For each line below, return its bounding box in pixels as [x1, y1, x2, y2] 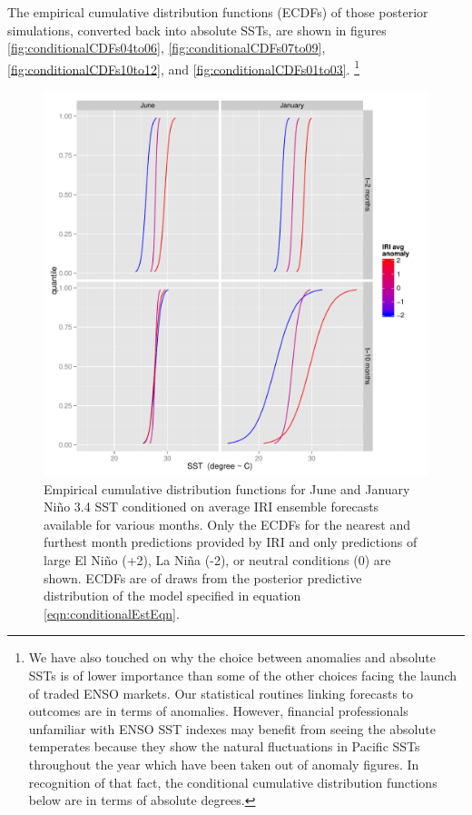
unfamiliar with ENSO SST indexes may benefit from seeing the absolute [28, 719, 436, 738]
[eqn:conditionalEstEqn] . [44, 603, 180, 622]
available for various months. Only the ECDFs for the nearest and [44, 514, 410, 533]
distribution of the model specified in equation [44, 586, 301, 605]
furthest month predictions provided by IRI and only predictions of [44, 532, 418, 552]
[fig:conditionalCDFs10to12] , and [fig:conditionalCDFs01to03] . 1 [7, 56, 360, 78]
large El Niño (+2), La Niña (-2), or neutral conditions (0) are [44, 551, 391, 569]
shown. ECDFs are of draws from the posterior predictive [44, 568, 362, 587]
